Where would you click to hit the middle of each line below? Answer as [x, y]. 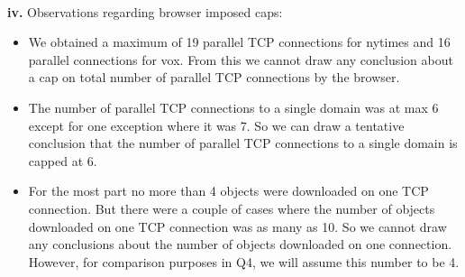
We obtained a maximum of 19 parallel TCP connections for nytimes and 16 [239, 42]
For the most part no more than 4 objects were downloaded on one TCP [228, 191]
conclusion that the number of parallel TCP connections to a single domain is [243, 143]
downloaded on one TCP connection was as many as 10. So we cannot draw [237, 226]
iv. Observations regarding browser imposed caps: [145, 11]
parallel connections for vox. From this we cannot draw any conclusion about [241, 59]
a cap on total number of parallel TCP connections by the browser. [214, 77]
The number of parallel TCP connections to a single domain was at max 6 [233, 107]
